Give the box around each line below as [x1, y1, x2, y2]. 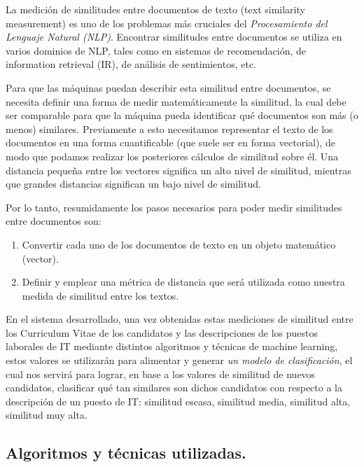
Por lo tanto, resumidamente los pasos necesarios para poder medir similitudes [6, 200, 342, 214]
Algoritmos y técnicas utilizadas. [6, 442, 246, 463]
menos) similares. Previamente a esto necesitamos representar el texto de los [6, 121, 333, 136]
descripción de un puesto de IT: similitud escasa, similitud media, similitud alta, [6, 393, 351, 408]
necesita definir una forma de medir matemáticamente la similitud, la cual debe [6, 94, 346, 109]
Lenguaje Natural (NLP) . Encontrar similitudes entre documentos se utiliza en [6, 29, 342, 44]
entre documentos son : [6, 214, 101, 228]
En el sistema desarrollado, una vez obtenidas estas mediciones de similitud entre [6, 312, 353, 326]
